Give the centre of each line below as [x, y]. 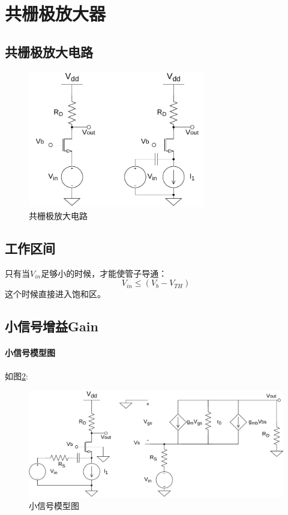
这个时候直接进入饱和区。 [55, 294]
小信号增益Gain [52, 326]
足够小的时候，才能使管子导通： [104, 273]
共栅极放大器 [55, 14]
